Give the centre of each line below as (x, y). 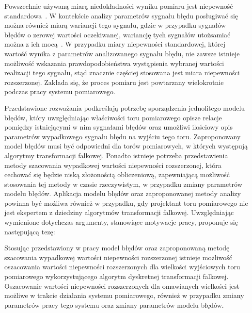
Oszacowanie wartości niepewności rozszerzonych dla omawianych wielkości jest (122, 286)
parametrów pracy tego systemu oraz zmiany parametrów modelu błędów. (114, 305)
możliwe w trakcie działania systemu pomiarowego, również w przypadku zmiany (124, 295)
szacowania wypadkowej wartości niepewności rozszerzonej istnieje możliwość (118, 257)
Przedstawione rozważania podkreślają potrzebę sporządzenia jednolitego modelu (125, 107)
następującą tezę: (30, 231)
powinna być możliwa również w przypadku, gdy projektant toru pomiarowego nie (126, 203)
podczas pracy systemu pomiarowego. (60, 91)
